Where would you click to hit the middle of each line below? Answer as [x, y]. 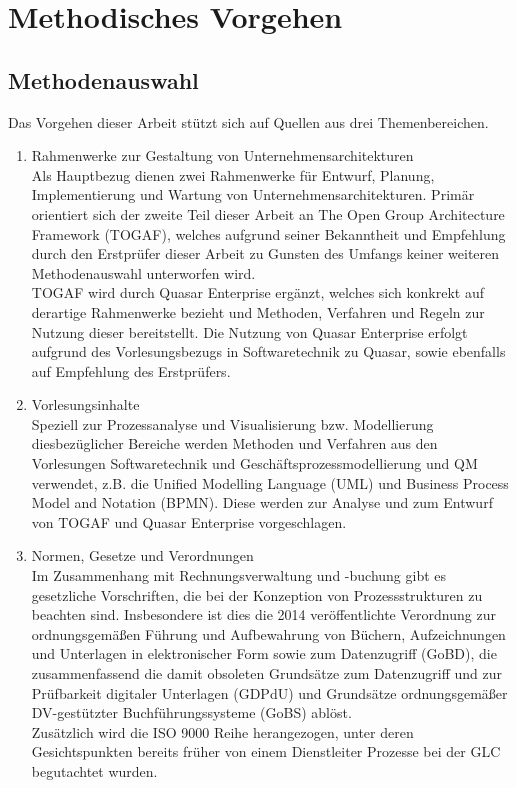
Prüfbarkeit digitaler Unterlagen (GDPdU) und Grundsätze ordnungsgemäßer [269, 692]
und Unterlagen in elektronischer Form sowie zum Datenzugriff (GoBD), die [264, 653]
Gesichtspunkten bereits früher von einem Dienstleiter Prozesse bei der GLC [266, 751]
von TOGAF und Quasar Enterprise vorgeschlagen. [189, 521]
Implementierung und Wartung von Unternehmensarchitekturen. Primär [253, 194]
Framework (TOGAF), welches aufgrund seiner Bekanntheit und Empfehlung [268, 233]
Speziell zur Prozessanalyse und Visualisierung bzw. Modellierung [232, 423]
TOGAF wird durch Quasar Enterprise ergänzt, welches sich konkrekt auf [257, 292]
